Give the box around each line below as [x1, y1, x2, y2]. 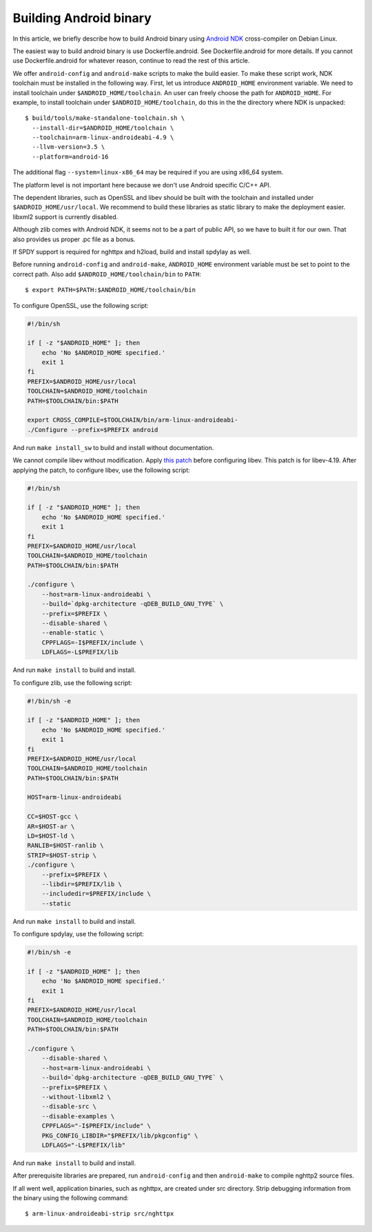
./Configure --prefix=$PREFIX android [27, 426, 158, 433]
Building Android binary [12, 10, 152, 25]
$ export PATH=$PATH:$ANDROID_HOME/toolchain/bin [25, 286, 196, 294]
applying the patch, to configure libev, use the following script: [12, 466, 191, 474]
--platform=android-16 [32, 152, 109, 161]
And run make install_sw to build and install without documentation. [12, 443, 214, 451]
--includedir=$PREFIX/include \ [41, 890, 152, 898]
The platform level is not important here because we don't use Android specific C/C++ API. [12, 181, 271, 189]
